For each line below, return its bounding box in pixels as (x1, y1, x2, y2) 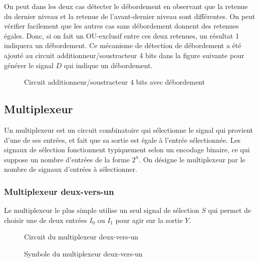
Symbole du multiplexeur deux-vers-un (24, 248, 143, 258)
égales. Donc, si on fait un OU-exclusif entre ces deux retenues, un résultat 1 (4, 30, 239, 41)
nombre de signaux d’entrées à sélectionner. (4, 164, 137, 174)
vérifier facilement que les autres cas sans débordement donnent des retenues (4, 21, 239, 31)
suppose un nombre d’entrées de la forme (4, 154, 130, 164)
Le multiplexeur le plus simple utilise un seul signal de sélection (4, 205, 199, 215)
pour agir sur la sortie (115, 214, 183, 225)
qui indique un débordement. (64, 60, 153, 70)
